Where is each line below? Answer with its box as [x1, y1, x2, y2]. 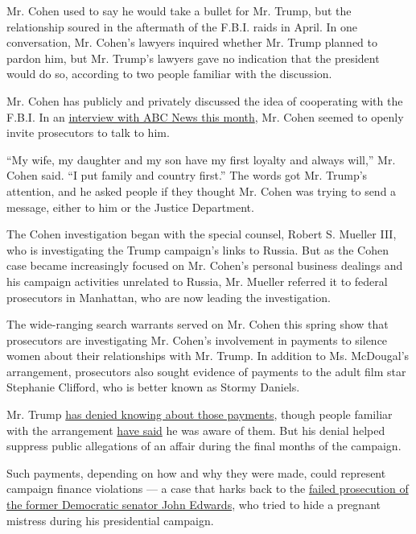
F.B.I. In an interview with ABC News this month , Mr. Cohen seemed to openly [6, 108, 404, 125]
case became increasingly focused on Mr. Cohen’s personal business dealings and [6, 257, 403, 274]
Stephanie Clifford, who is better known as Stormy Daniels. [6, 379, 300, 395]
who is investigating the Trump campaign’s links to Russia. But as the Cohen [6, 241, 389, 258]
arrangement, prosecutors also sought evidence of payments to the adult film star [6, 362, 406, 379]
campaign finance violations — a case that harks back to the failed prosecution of [6, 480, 409, 497]
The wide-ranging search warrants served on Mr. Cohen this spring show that [6, 316, 389, 333]
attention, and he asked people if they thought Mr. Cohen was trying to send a [6, 182, 397, 199]
